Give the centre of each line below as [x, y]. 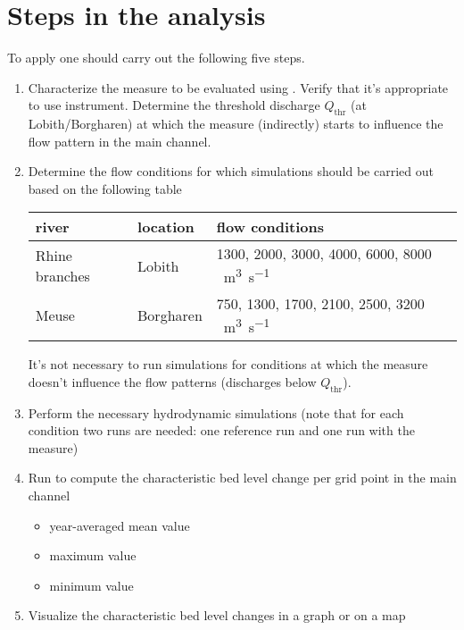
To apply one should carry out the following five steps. [156, 58]
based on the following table [105, 188]
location [166, 227]
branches [62, 276]
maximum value [93, 555]
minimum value [91, 585]
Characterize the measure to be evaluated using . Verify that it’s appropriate [238, 87]
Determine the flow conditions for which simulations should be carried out [231, 171]
